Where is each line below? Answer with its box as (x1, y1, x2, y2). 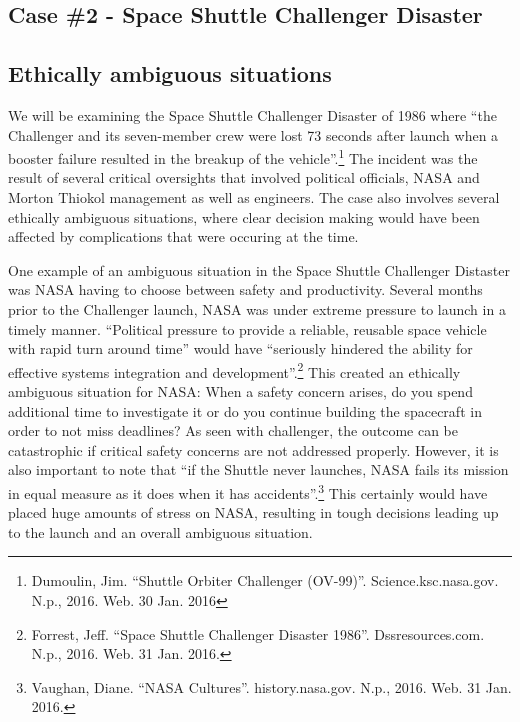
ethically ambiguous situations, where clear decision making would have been (8, 206, 480, 227)
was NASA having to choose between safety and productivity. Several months (8, 279, 483, 300)
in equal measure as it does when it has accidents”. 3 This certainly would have (8, 479, 488, 503)
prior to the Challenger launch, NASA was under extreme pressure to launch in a (8, 298, 506, 319)
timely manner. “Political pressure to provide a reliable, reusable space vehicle (8, 318, 487, 339)
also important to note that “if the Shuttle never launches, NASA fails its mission (8, 459, 509, 480)
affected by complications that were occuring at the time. (8, 226, 359, 247)
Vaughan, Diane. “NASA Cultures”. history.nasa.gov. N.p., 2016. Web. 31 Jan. (31, 676, 512, 697)
